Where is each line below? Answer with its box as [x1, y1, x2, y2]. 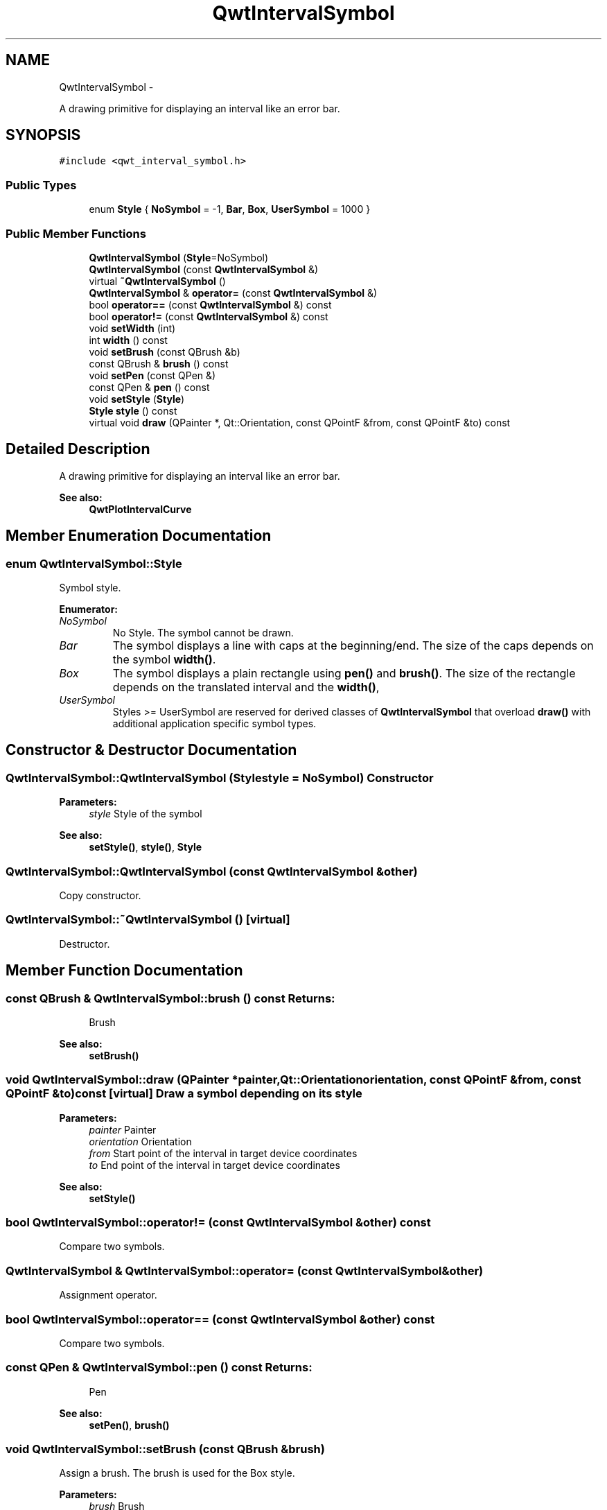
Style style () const [89, 404, 177, 417]
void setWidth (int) [89, 322, 176, 334]
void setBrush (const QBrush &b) [89, 345, 240, 358]
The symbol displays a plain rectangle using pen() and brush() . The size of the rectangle [112, 666, 576, 680]
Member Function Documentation [6, 962, 243, 980]
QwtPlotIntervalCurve [89, 503, 192, 515]
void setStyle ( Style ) [89, 392, 185, 405]
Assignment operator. [59, 1289, 157, 1301]
